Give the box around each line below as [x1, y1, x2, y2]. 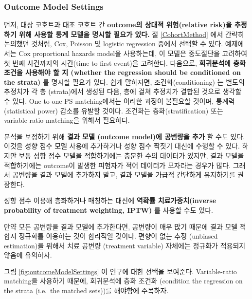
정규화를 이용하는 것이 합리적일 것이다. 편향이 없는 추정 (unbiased [18, 231, 218, 241]
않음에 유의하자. [4, 250, 52, 260]
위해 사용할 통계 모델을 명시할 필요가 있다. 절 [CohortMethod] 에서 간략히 [19, 29, 244, 39]
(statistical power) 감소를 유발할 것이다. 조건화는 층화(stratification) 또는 [4, 105, 223, 115]
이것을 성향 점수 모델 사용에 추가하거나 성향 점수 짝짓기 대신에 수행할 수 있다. [4, 141, 240, 151]
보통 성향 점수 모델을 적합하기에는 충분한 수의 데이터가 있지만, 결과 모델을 [18, 150, 244, 160]
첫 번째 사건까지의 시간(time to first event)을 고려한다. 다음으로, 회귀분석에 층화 [4, 57, 246, 68]
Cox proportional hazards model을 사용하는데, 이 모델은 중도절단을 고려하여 [18, 48, 248, 58]
